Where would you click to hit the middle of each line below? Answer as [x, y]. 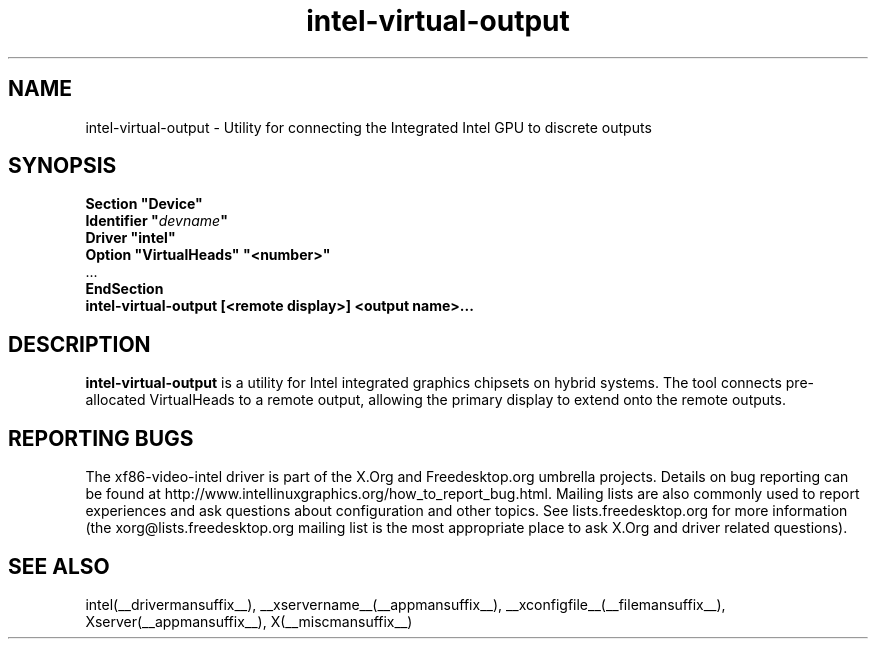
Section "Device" [144, 204]
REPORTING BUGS [101, 438]
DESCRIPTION [79, 344]
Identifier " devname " [156, 221]
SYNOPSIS [62, 166]
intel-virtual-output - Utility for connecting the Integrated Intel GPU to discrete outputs [368, 127]
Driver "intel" [130, 238]
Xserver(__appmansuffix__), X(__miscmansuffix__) [249, 621]
